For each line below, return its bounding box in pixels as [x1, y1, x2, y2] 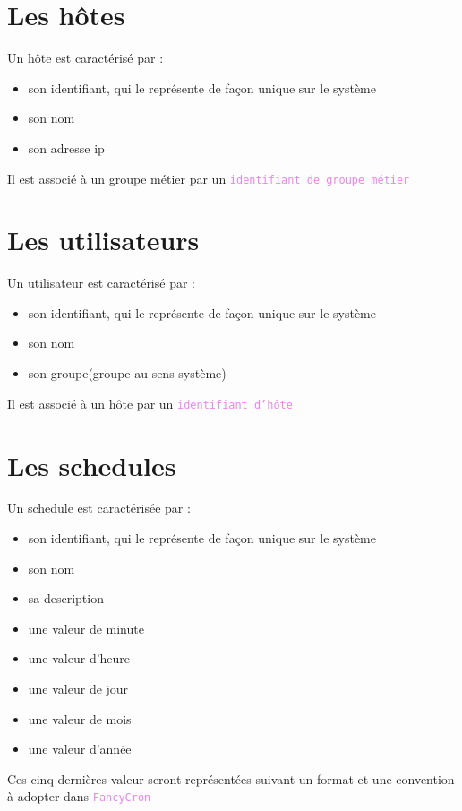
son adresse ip [28, 138, 105, 157]
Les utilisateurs [7, 221, 200, 258]
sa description [28, 589, 104, 608]
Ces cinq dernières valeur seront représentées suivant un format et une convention [7, 769, 455, 788]
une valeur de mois [28, 709, 132, 728]
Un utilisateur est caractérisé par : [7, 273, 195, 292]
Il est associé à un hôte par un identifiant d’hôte [7, 393, 293, 412]
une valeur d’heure [28, 649, 131, 668]
